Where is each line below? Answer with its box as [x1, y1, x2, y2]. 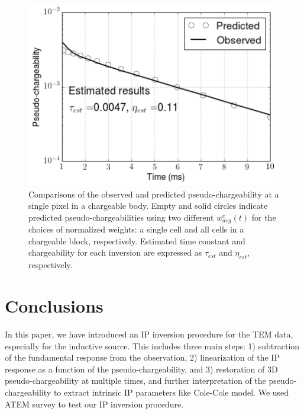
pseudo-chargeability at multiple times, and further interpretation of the [5, 374, 266, 387]
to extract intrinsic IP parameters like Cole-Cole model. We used [53, 386, 289, 398]
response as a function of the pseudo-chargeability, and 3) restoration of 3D [5, 362, 278, 375]
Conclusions [5, 294, 104, 318]
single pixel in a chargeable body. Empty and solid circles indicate [28, 199, 268, 212]
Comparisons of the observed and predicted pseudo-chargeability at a [28, 187, 279, 200]
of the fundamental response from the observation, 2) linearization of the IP [5, 351, 280, 364]
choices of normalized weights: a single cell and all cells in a [28, 223, 244, 235]
